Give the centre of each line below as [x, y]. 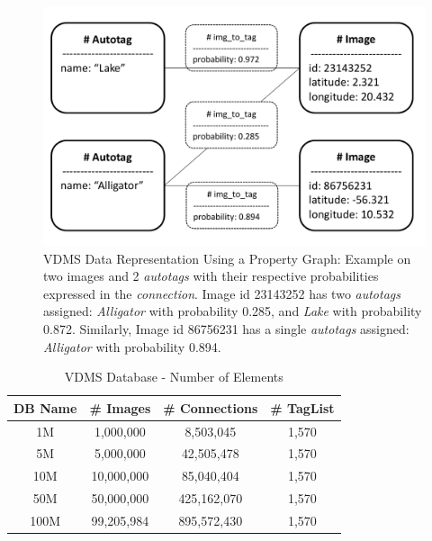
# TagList [302, 407]
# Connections [211, 407]
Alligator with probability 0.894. [132, 346]
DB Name [45, 407]
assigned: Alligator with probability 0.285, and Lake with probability [233, 311]
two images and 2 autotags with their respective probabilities [211, 276]
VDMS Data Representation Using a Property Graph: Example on [227, 258]
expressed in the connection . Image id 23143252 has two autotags [222, 293]
